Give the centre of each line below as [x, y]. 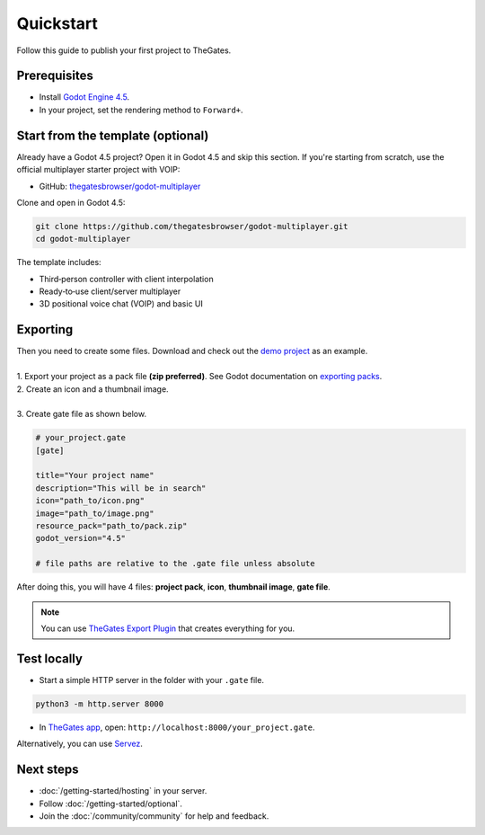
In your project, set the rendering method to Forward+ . [141, 110]
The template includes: [59, 262]
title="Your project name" [95, 475]
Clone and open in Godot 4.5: [71, 202]
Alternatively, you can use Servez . [80, 744]
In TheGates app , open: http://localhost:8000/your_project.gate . [177, 727]
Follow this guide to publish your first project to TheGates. [124, 50]
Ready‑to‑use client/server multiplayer [110, 291]
